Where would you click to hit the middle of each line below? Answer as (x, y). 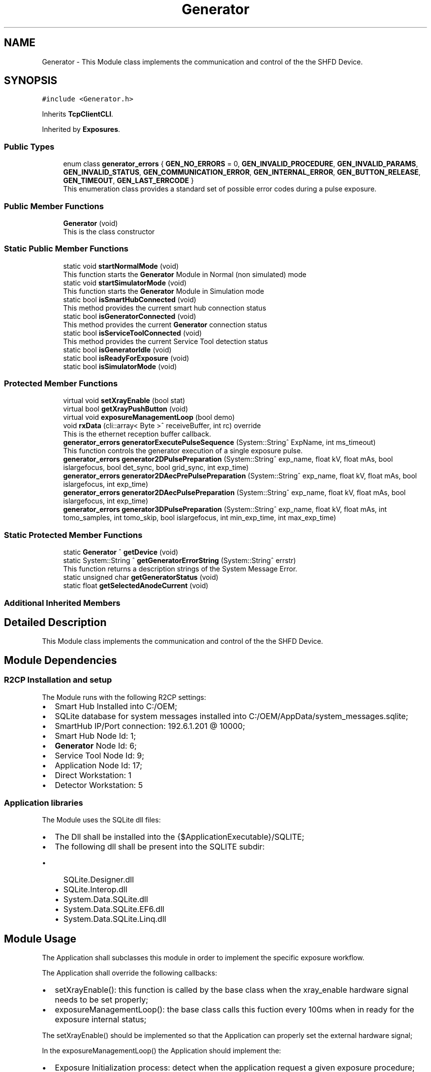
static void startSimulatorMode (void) (125, 283)
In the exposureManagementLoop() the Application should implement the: (162, 1051)
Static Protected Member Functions (73, 535)
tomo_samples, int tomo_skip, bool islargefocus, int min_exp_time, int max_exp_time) (200, 518)
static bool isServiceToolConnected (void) (133, 333)
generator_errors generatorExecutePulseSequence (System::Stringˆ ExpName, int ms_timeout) (219, 442)
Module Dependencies (61, 660)
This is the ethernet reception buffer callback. (137, 434)
